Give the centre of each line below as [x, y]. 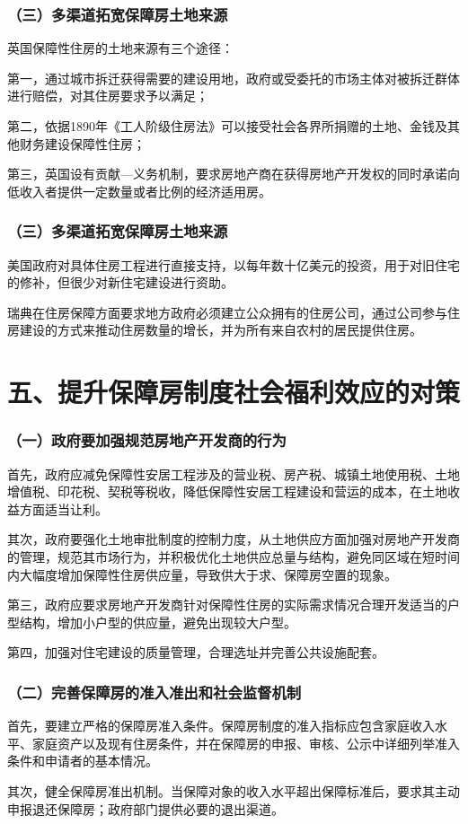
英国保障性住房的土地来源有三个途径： [120, 48]
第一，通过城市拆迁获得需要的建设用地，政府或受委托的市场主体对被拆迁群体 [234, 78]
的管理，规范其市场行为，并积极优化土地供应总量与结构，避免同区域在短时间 [234, 556]
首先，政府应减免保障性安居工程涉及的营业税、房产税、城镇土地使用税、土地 [234, 473]
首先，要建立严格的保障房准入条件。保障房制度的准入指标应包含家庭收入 [221, 726]
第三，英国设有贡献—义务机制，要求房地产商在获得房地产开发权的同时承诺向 [234, 174]
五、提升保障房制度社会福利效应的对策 [234, 392]
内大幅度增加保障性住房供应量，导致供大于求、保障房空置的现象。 [202, 574]
